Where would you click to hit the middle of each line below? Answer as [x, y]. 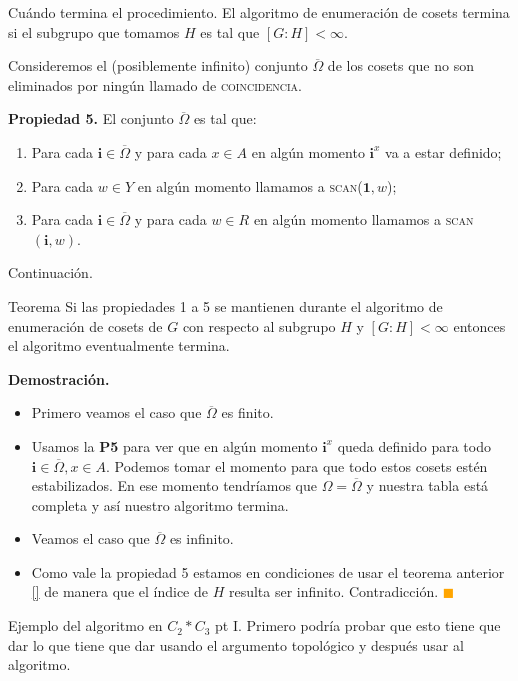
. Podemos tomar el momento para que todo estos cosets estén [297, 465]
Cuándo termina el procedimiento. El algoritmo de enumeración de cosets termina [259, 12]
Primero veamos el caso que [116, 412]
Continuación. [50, 272]
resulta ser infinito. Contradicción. [333, 591]
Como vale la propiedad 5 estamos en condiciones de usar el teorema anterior [268, 571]
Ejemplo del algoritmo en [85, 625]
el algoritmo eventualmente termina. [119, 345]
